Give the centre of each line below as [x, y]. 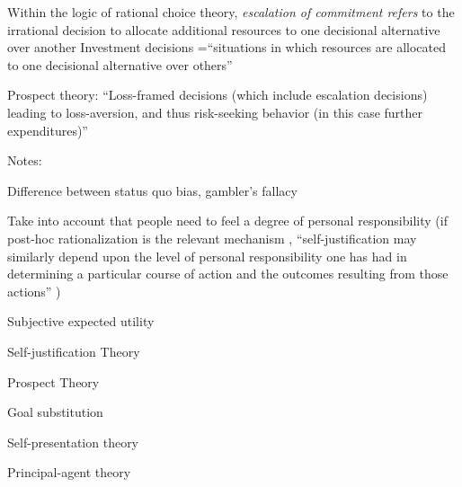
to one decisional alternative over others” [120, 64]
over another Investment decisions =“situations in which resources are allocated [227, 47]
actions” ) [34, 291]
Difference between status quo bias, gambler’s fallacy [152, 190]
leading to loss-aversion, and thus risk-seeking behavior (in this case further [215, 112]
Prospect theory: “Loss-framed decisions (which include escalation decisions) [218, 95]
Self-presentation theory [73, 442]
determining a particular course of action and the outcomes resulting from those [228, 274]
